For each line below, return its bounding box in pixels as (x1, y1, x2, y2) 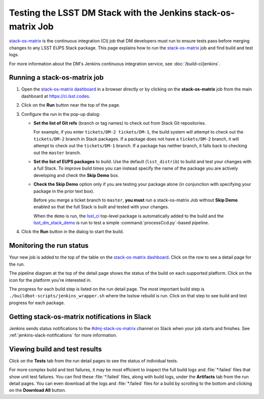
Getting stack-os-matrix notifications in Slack (9, 312, 152, 321)
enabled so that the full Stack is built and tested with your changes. (33, 204, 169, 210)
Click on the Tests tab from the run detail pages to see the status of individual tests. (9, 357, 178, 364)
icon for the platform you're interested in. (9, 277, 92, 283)
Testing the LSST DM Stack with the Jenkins (9, 7, 193, 18)
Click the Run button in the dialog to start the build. (21, 229, 124, 235)
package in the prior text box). (33, 188, 95, 194)
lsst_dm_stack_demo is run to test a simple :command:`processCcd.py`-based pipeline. (33, 220, 210, 226)
